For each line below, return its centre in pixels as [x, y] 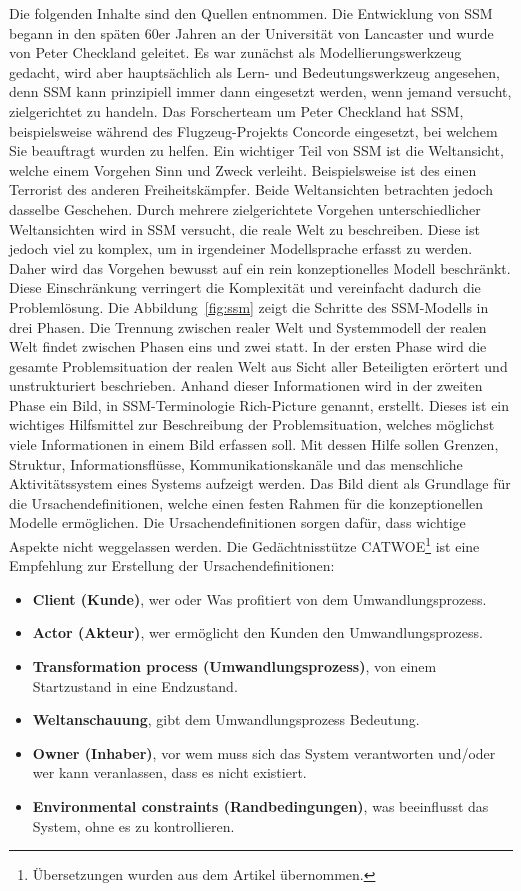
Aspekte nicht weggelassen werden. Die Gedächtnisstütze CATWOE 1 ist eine [244, 544]
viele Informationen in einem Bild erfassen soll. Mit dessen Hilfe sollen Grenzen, [254, 444]
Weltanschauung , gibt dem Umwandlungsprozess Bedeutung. [226, 719]
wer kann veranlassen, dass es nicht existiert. [169, 772]
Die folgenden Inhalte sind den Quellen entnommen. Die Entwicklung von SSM [251, 13]
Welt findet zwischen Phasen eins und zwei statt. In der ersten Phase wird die [248, 346]
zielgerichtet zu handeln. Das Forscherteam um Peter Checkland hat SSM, [236, 110]
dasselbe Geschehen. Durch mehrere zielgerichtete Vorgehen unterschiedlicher [245, 208]
